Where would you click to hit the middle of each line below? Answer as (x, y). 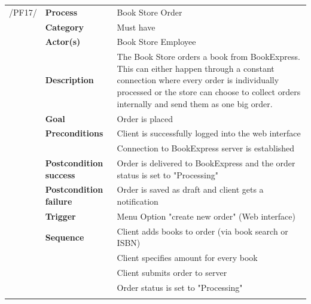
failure (59, 201)
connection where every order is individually (198, 80)
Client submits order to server (172, 273)
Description (69, 80)
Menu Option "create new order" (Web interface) (206, 216)
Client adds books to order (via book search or (202, 231)
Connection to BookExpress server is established (206, 148)
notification (138, 201)
